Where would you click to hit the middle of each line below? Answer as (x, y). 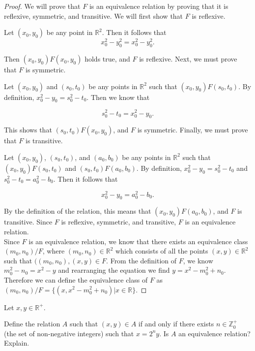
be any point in (70, 32)
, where (54, 251)
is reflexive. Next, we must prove (188, 59)
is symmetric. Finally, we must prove (193, 130)
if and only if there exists (176, 324)
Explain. (17, 343)
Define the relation (32, 324)
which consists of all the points (162, 251)
